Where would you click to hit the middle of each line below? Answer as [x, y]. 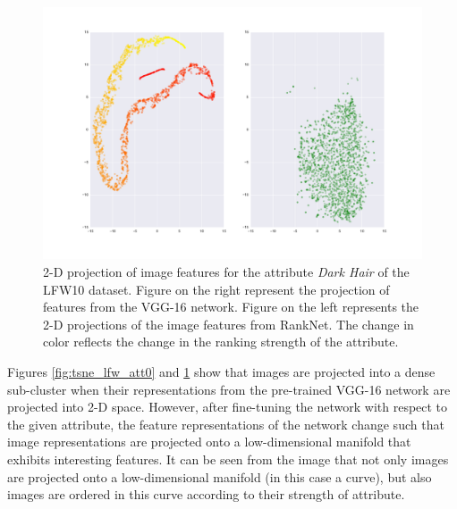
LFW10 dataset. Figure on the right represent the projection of [216, 289]
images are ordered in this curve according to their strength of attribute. [206, 494]
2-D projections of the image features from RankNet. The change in [228, 324]
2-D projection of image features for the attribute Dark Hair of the [226, 271]
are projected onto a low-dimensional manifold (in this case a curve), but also [220, 476]
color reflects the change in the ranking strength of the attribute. [221, 342]
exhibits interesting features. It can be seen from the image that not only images [228, 459]
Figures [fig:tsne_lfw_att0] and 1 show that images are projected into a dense [221, 371]
